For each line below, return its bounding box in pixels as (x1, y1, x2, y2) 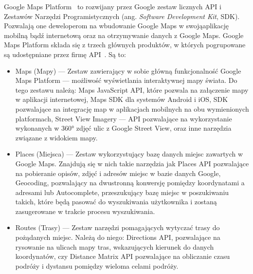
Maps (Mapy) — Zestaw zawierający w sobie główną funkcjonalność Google (15, 65, 241, 76)
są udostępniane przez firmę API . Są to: (4, 49, 126, 59)
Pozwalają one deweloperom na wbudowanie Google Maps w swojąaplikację (4, 20, 229, 31)
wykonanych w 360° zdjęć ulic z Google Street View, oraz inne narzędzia (15, 123, 232, 133)
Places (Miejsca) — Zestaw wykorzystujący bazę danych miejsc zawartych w (15, 149, 243, 159)
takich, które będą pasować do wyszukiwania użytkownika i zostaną (15, 196, 217, 207)
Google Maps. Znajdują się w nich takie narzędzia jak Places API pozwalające (15, 158, 249, 168)
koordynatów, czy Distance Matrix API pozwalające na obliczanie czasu (15, 251, 230, 261)
